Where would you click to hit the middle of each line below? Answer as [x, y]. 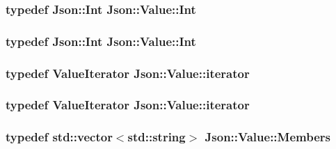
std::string [157, 137]
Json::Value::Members [267, 137]
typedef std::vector [59, 137]
